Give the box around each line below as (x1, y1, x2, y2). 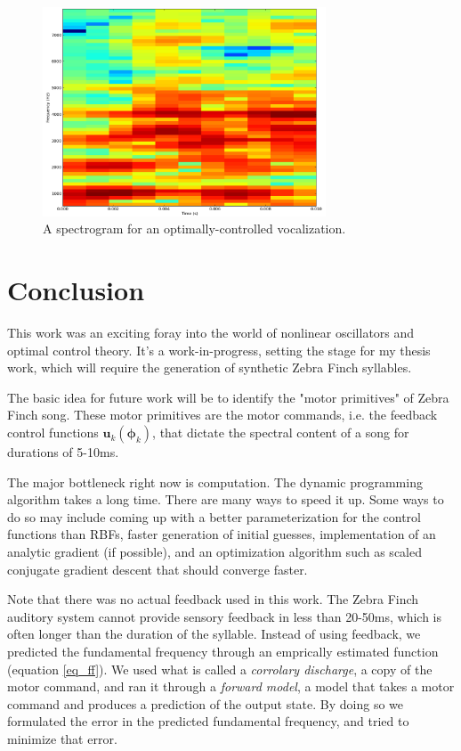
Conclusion (7, 272, 145, 308)
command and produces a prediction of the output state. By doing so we (7, 694, 404, 713)
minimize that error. (7, 729, 117, 747)
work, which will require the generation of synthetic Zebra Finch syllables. (7, 358, 412, 377)
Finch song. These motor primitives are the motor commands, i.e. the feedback (7, 405, 438, 424)
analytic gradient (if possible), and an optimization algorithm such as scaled (7, 543, 422, 561)
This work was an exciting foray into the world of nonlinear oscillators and (7, 323, 415, 342)
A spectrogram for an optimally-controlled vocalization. (43, 219, 346, 238)
